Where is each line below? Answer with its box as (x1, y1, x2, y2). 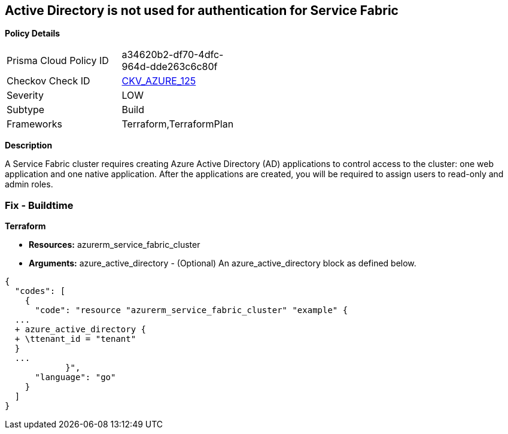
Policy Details (5, 28, 60, 39)
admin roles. (5, 179, 53, 190)
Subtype (7, 104, 45, 116)
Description (5, 140, 53, 151)
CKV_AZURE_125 (121, 75, 196, 87)
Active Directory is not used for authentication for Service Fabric (5, 3, 399, 18)
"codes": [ (14, 286, 66, 296)
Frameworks (7, 118, 62, 130)
